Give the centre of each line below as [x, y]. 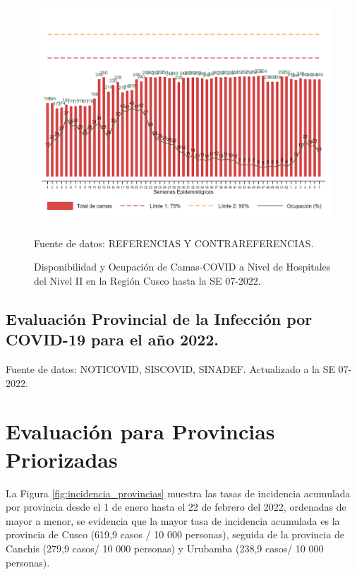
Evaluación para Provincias [140, 431]
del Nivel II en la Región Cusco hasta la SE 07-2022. [147, 280]
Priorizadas [62, 459]
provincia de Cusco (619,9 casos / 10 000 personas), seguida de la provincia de [175, 534]
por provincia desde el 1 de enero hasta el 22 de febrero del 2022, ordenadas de [176, 507]
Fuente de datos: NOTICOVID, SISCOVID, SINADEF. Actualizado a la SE [170, 369]
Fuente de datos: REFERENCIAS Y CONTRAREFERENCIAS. [174, 243]
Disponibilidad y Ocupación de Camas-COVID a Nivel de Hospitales [182, 267]
